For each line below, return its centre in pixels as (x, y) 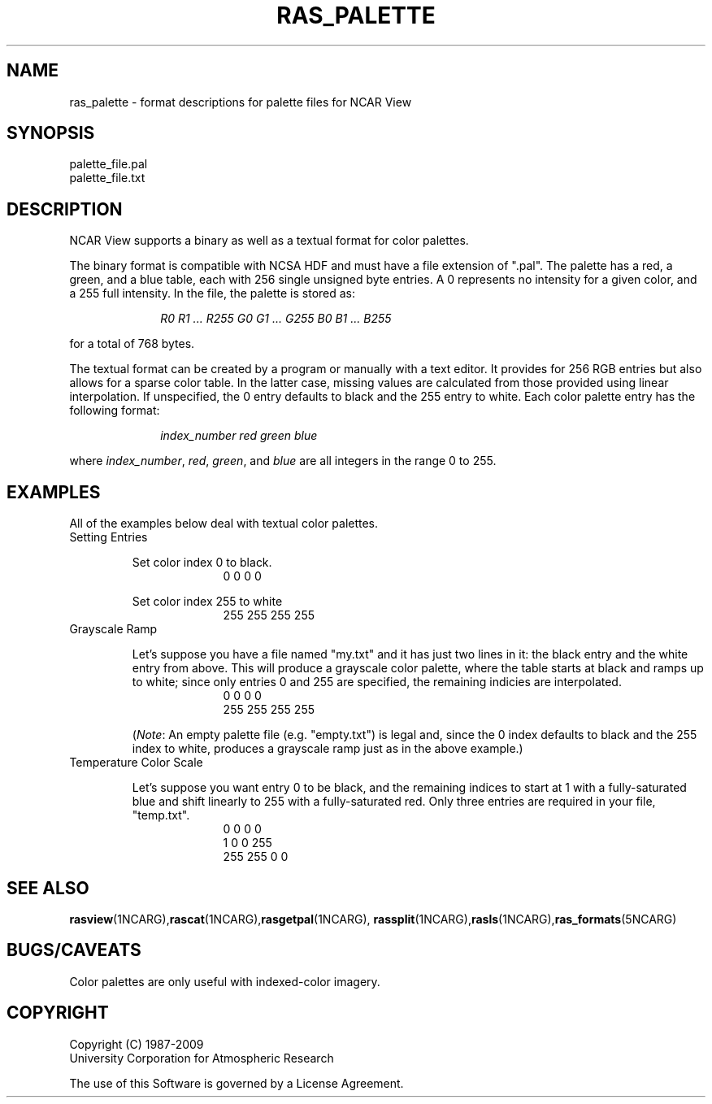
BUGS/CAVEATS (74, 950)
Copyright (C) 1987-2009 (137, 1044)
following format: (115, 411)
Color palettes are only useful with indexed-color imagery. (225, 981)
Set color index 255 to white (207, 602)
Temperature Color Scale (136, 763)
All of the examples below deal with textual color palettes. (224, 524)
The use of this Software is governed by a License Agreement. (237, 1083)
